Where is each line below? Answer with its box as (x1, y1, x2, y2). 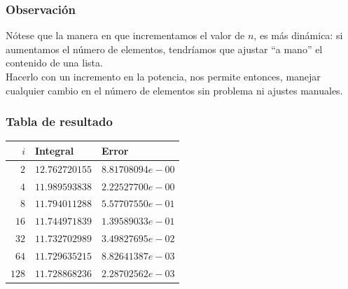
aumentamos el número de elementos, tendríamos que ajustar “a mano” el (6, 41, 323, 56)
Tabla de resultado (6, 113, 113, 130)
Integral (35, 143, 74, 157)
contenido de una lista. (6, 55, 103, 70)
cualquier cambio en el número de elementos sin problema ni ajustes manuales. (6, 83, 343, 97)
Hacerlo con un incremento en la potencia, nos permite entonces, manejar (6, 69, 321, 83)
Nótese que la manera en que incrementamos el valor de (6, 28, 245, 43)
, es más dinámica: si (253, 28, 343, 43)
